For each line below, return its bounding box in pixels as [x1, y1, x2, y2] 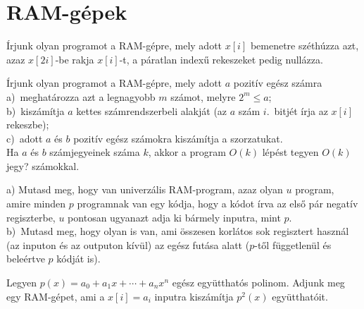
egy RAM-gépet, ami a [6, 289, 105, 303]
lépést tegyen [262, 145, 319, 159]
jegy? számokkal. [6, 158, 80, 173]
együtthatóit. [272, 289, 328, 303]
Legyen [6, 275, 37, 290]
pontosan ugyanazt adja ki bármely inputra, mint [68, 210, 281, 224]
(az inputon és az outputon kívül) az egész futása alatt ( [6, 237, 250, 252]
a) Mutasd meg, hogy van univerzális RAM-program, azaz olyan [6, 182, 283, 197]
